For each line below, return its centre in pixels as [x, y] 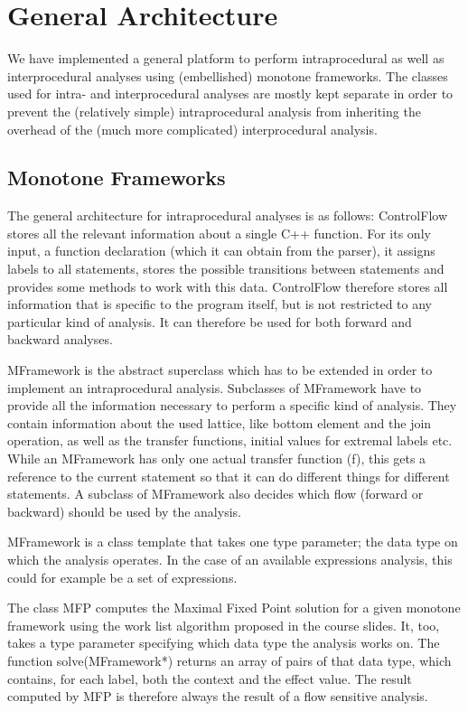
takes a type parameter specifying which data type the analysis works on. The [224, 643]
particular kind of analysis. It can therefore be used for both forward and [210, 321]
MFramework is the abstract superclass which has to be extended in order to [220, 370]
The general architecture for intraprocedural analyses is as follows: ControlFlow [228, 215]
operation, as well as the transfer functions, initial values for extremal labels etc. [230, 440]
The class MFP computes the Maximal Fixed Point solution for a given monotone [234, 608]
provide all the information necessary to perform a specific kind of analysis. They [232, 405]
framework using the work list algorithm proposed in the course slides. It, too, [224, 625]
